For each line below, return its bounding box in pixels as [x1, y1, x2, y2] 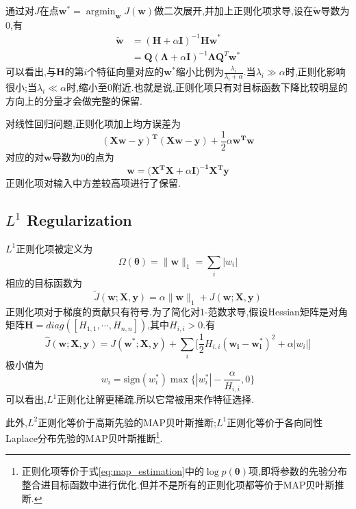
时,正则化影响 [285, 64, 346, 79]
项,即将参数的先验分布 [249, 464, 347, 478]
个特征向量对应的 [87, 64, 164, 79]
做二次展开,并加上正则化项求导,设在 [154, 3, 313, 17]
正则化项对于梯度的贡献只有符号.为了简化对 [5, 304, 200, 318]
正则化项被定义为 [16, 241, 93, 255]
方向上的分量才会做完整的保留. [5, 93, 142, 107]
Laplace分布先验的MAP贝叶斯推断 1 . [5, 429, 163, 445]
